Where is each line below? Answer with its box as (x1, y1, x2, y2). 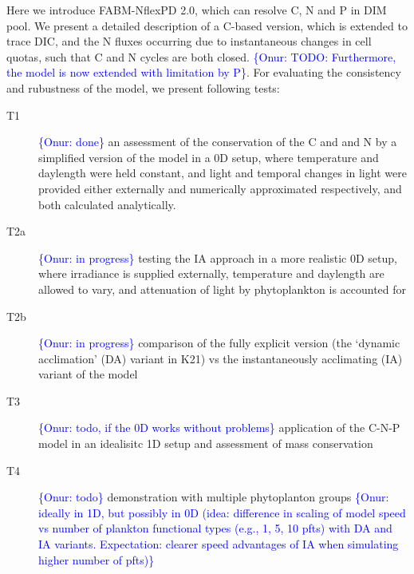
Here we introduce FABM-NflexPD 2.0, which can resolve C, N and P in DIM (6, 2, 387, 18)
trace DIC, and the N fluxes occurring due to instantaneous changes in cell (6, 33, 372, 49)
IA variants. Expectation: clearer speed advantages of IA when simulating (38, 536, 399, 552)
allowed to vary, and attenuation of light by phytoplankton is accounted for (38, 280, 407, 297)
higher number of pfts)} (38, 551, 155, 568)
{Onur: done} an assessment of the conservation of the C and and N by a (38, 133, 397, 150)
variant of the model (38, 366, 138, 382)
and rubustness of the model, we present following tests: (6, 79, 280, 96)
